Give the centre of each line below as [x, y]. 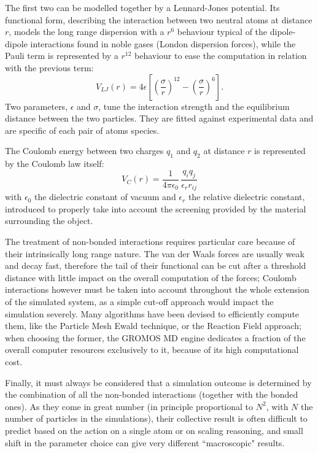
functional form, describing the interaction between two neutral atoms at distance [159, 19]
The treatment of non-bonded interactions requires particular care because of [150, 242]
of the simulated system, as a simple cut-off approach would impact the [139, 301]
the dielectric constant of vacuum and [105, 197]
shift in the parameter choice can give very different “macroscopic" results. [145, 442]
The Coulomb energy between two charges [84, 151]
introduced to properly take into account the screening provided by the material [156, 208]
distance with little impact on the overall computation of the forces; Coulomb [151, 277]
